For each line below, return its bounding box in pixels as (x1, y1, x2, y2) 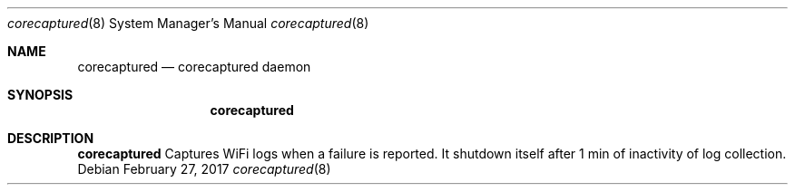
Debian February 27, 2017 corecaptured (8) (77, 161, 331, 177)
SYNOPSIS (7, 87, 74, 102)
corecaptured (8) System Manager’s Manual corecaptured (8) (7, 15, 369, 31)
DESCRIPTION (7, 130, 94, 146)
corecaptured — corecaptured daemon (77, 59, 311, 74)
